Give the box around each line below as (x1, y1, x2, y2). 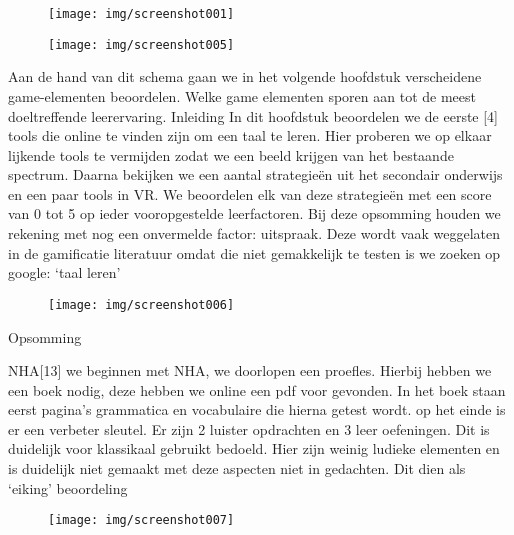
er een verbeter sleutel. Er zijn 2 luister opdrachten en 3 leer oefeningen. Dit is (8, 418, 490, 439)
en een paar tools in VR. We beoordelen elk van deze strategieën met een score (8, 183, 492, 204)
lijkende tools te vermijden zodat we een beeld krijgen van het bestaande (8, 144, 454, 165)
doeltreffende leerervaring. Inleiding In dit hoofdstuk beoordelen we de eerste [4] (8, 105, 499, 126)
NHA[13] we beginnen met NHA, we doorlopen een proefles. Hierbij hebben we (8, 360, 492, 381)
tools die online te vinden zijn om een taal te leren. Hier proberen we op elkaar (8, 125, 492, 146)
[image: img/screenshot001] (48, 7, 235, 21)
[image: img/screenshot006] (48, 297, 235, 312)
